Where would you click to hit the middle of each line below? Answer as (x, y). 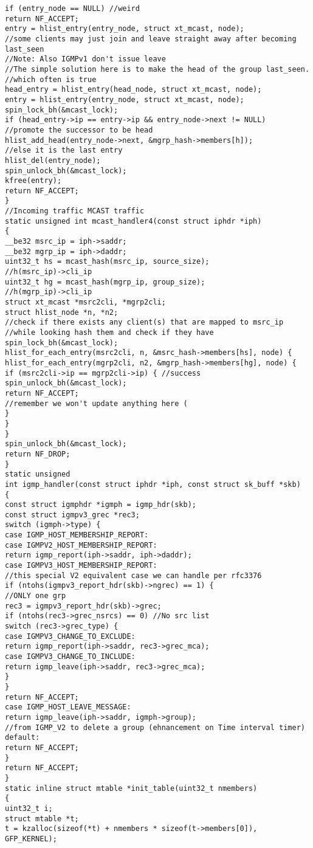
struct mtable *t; (42, 819)
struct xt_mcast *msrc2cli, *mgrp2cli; (85, 302)
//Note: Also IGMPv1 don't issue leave (85, 59)
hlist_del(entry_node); (53, 160)
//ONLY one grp (36, 596)
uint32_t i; (29, 808)
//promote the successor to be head (79, 130)
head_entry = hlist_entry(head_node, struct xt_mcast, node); (133, 90)
